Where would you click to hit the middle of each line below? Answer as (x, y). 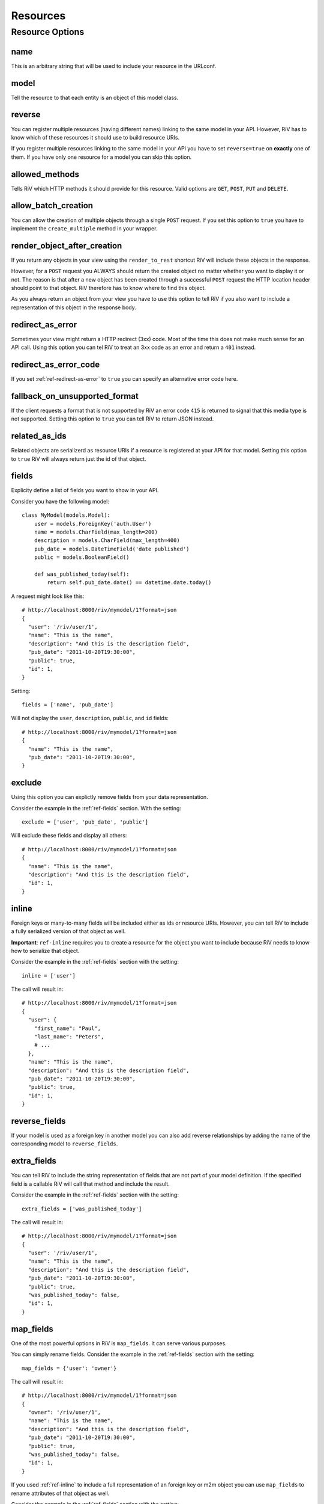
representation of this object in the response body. (73, 307)
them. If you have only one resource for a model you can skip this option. (101, 157)
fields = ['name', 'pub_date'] (68, 705)
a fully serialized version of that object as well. (68, 931)
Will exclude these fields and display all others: (69, 836)
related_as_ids (39, 436)
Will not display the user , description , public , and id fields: (90, 718)
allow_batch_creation (52, 205)
